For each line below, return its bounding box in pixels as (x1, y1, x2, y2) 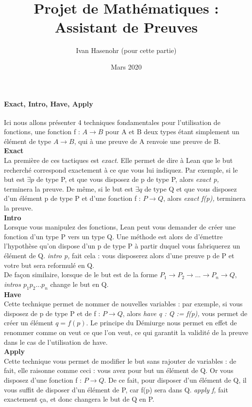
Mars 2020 (111, 61, 142, 71)
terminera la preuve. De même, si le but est (4, 183, 134, 194)
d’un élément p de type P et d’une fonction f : (4, 193, 141, 203)
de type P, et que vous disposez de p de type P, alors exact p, (36, 174, 219, 184)
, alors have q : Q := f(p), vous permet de (122, 308, 248, 318)
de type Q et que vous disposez (144, 183, 237, 194)
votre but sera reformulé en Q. (4, 260, 95, 270)
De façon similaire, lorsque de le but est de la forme (4, 269, 158, 280)
